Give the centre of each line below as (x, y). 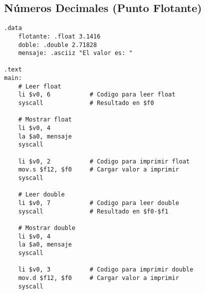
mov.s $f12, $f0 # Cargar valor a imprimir (99, 170)
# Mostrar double (47, 228)
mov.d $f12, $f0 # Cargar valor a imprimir (99, 278)
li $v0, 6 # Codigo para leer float (97, 95)
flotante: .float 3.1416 (59, 36)
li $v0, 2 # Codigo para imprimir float (104, 161)
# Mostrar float (45, 120)
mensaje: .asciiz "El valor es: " (75, 53)
